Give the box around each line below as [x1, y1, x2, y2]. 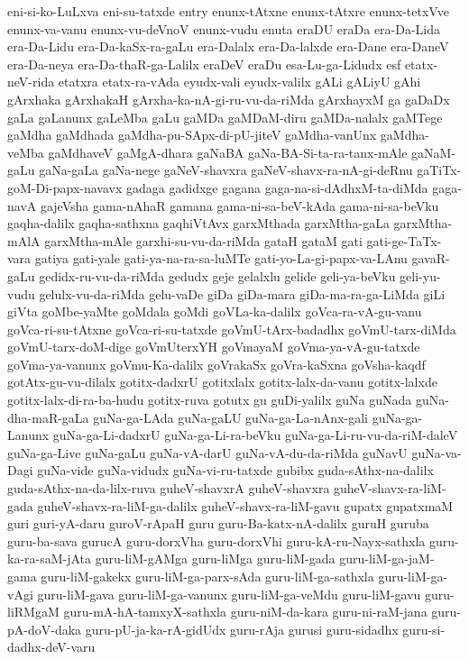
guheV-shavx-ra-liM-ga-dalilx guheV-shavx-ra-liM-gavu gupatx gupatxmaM [37, 496, 454, 515]
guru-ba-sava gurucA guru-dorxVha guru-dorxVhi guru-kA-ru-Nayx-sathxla [7, 531, 426, 550]
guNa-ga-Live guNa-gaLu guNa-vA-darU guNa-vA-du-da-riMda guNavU [7, 443, 408, 462]
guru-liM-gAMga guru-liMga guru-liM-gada [95, 549, 336, 568]
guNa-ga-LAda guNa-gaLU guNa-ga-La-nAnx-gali [93, 407, 368, 426]
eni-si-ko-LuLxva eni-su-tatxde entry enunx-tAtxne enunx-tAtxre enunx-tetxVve [7, 2, 449, 20]
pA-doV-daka [7, 619, 82, 638]
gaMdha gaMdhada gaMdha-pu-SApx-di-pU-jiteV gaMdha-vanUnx [7, 125, 377, 144]
